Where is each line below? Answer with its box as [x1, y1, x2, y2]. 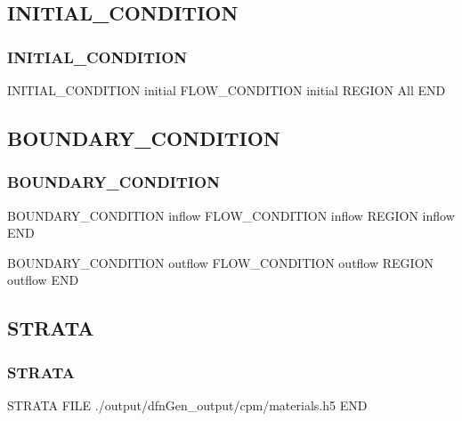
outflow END [7, 271, 79, 289]
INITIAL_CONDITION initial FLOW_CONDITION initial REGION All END [7, 81, 446, 99]
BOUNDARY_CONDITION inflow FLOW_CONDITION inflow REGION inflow [7, 206, 455, 224]
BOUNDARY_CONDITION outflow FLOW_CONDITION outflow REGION [7, 253, 434, 271]
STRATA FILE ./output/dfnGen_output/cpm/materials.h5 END [7, 395, 368, 414]
